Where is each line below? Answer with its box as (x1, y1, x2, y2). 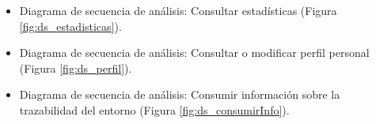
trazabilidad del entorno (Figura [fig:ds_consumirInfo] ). (19, 101, 290, 118)
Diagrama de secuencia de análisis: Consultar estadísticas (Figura (19, 2, 337, 18)
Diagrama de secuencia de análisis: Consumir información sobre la (19, 86, 340, 103)
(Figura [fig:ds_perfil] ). (19, 59, 132, 76)
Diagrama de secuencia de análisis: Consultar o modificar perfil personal (19, 44, 370, 61)
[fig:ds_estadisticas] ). (19, 17, 122, 34)
